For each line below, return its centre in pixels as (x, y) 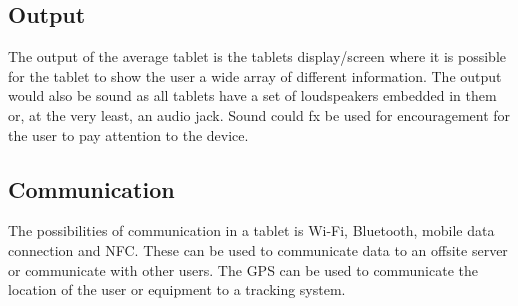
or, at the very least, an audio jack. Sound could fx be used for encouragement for (259, 114)
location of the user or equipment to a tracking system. (177, 289)
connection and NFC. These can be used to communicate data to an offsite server (258, 249)
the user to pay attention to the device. (128, 134)
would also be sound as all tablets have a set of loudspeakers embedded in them (252, 95)
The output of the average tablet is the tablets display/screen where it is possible (257, 56)
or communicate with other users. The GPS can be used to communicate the (243, 269)
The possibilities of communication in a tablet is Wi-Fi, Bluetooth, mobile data (251, 230)
